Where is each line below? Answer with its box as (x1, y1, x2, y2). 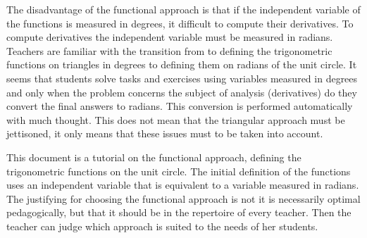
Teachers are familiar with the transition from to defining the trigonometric (6, 43, 332, 58)
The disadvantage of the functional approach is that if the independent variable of (6, 2, 361, 16)
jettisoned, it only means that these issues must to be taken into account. (6, 126, 323, 141)
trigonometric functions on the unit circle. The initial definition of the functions (6, 163, 351, 178)
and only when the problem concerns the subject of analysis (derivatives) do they (6, 84, 357, 99)
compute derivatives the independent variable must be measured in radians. (6, 30, 333, 44)
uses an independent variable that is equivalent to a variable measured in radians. (6, 177, 359, 192)
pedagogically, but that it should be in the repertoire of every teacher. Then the (6, 205, 352, 220)
